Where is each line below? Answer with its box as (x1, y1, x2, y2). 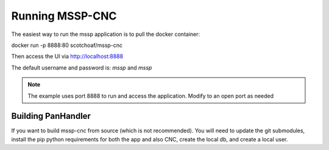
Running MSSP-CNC (11, 9, 117, 23)
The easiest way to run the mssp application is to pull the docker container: (11, 30, 200, 38)
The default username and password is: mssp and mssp (11, 64, 152, 71)
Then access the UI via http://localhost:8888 (11, 52, 124, 60)
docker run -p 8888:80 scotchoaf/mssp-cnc (11, 41, 123, 49)
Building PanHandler (11, 111, 91, 121)
